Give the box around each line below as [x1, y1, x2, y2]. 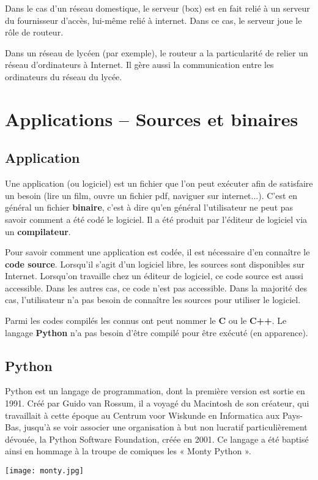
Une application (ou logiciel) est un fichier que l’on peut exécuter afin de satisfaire [5, 177, 313, 190]
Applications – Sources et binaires [5, 106, 298, 131]
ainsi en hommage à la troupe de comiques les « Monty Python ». [5, 444, 251, 457]
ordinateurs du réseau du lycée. [5, 70, 122, 83]
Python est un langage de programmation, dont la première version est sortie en [5, 384, 305, 397]
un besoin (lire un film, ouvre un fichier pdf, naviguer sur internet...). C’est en [5, 189, 298, 201]
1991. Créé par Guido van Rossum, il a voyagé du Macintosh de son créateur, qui [5, 397, 309, 410]
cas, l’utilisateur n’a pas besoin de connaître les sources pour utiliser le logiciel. [5, 293, 301, 306]
